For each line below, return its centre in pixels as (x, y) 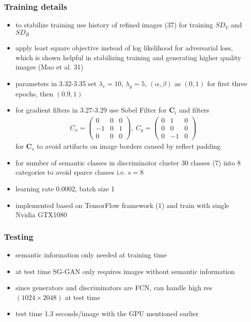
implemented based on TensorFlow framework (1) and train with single (122, 205)
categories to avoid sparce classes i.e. (70, 172)
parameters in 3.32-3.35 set (56, 83)
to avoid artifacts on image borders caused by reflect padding (128, 146)
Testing (19, 236)
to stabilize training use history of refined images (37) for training (114, 25)
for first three (227, 83)
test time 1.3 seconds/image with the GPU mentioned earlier (107, 313)
